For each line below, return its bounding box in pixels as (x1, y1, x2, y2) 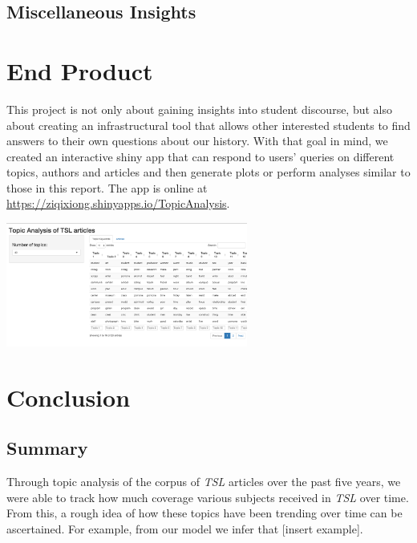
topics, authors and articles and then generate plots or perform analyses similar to (6, 164, 411, 180)
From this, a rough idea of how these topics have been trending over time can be (6, 505, 403, 521)
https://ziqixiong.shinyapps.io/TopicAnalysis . (6, 195, 230, 212)
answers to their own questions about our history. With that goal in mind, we (6, 132, 388, 149)
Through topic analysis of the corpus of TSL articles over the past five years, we (6, 473, 401, 490)
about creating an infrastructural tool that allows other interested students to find (6, 116, 411, 133)
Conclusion (6, 380, 131, 413)
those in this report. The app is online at (6, 179, 208, 196)
